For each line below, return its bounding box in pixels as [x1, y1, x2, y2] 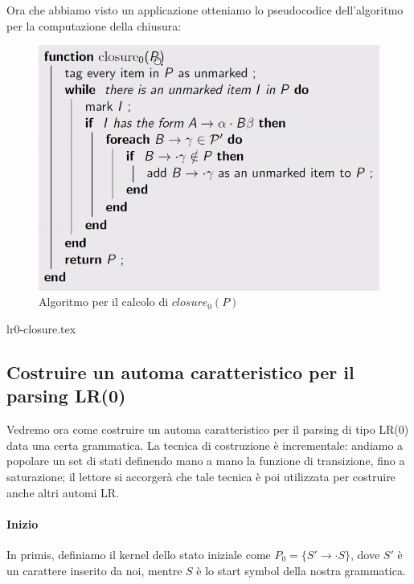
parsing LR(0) [6, 383, 126, 408]
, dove [350, 546, 380, 562]
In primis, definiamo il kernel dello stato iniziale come [6, 546, 271, 562]
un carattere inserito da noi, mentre [6, 562, 182, 578]
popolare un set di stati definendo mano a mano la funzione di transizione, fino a [6, 452, 405, 469]
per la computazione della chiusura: [6, 17, 182, 34]
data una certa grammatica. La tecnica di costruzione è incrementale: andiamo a [6, 436, 404, 453]
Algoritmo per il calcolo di [39, 293, 169, 310]
